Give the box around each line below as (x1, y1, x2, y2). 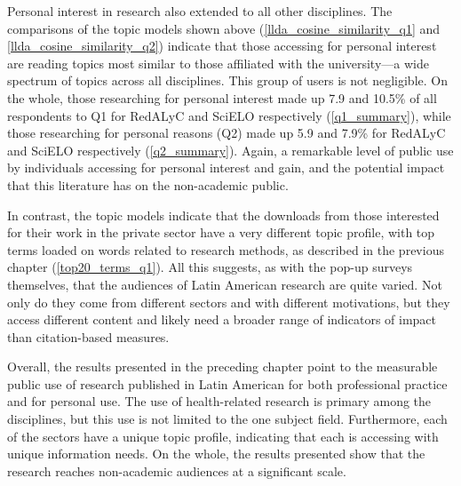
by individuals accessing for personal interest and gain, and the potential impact (7, 158, 445, 177)
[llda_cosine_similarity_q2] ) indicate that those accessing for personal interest (7, 36, 437, 55)
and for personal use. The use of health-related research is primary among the (7, 392, 432, 410)
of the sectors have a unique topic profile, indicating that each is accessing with (7, 426, 439, 445)
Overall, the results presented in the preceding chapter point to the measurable (7, 357, 438, 376)
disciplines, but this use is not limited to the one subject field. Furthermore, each (7, 410, 448, 428)
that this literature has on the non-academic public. (7, 175, 289, 194)
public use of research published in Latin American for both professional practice (7, 374, 448, 393)
